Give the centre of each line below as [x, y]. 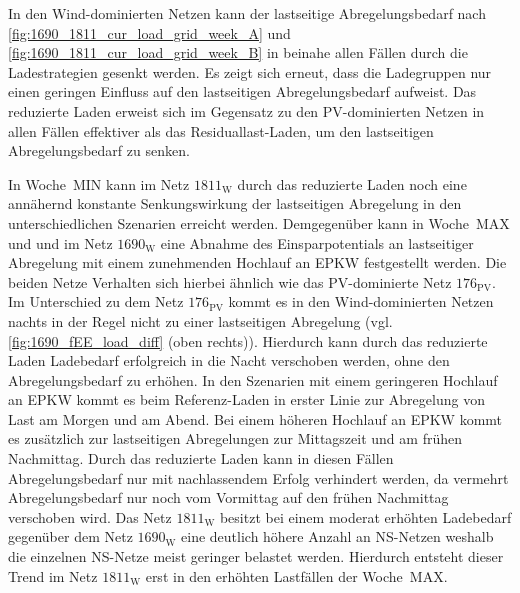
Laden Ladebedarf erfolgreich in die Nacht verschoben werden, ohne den [229, 360]
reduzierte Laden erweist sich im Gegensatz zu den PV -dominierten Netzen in [246, 110]
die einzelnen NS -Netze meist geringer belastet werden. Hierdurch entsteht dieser [256, 556]
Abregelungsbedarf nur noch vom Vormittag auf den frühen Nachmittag [228, 497]
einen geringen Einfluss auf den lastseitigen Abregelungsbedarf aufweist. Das [242, 91]
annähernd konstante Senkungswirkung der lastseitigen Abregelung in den [235, 203]
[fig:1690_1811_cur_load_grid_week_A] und [149, 32]
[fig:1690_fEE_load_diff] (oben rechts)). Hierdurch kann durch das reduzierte [248, 340]
